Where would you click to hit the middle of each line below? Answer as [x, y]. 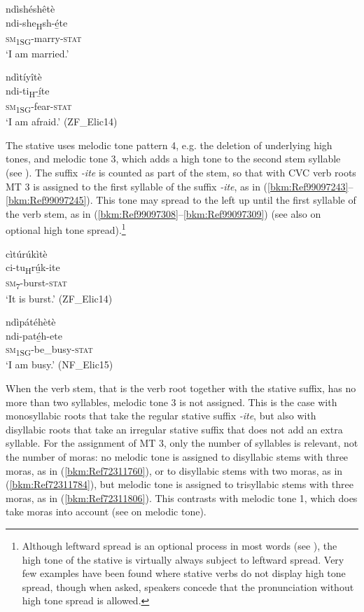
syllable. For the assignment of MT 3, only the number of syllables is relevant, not [182, 443]
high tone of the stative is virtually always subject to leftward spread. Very [183, 559]
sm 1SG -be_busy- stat [49, 350]
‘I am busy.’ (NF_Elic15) [59, 364]
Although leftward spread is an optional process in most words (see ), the [180, 545]
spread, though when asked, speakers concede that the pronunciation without [188, 586]
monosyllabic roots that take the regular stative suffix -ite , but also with [161, 416]
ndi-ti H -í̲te [28, 91]
